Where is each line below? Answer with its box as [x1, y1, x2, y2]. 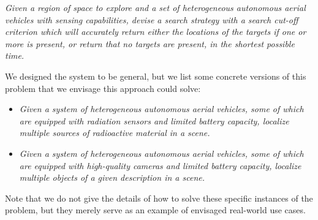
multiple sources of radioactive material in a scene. [19, 126, 210, 139]
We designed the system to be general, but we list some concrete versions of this [5, 69, 306, 82]
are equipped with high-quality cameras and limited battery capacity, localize [19, 159, 301, 172]
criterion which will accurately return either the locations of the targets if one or [5, 25, 306, 38]
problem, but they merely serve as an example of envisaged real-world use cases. [5, 203, 306, 216]
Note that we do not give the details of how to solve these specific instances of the [5, 191, 313, 204]
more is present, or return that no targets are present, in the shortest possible [5, 37, 295, 50]
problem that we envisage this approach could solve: [5, 82, 201, 94]
